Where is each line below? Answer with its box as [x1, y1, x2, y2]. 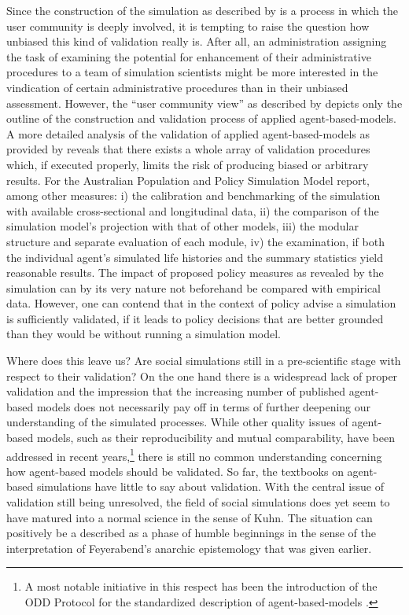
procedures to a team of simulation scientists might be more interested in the [6, 64, 378, 80]
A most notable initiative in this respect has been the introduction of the [24, 578, 378, 595]
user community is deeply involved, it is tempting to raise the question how [6, 17, 370, 34]
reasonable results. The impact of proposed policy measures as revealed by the [6, 264, 384, 281]
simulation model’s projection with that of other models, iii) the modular [6, 218, 359, 234]
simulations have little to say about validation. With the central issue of [36, 478, 385, 495]
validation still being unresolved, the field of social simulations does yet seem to [6, 494, 390, 510]
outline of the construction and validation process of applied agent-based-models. [6, 110, 396, 127]
